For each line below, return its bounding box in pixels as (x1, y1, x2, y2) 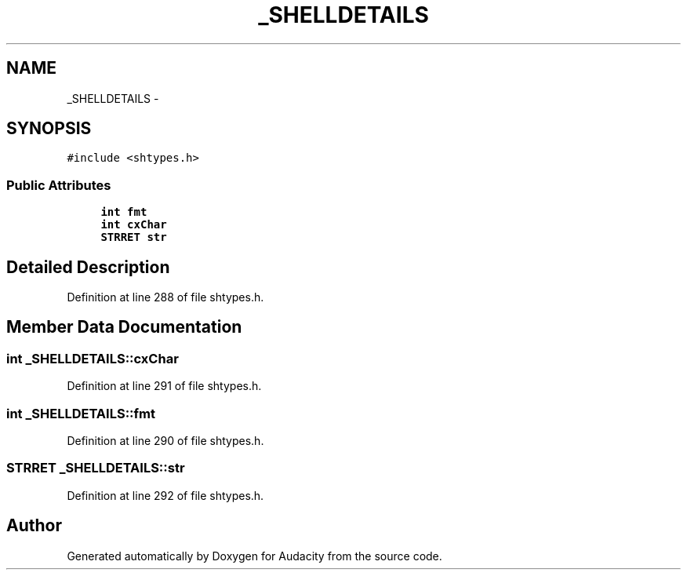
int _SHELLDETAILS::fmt (6, 405, 155, 421)
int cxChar (100, 218, 167, 231)
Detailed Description (6, 257, 170, 277)
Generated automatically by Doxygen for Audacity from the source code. (67, 549, 442, 563)
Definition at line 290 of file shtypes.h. (67, 434, 264, 447)
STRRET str (100, 231, 167, 244)
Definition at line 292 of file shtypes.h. (67, 488, 264, 502)
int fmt (100, 206, 147, 219)
